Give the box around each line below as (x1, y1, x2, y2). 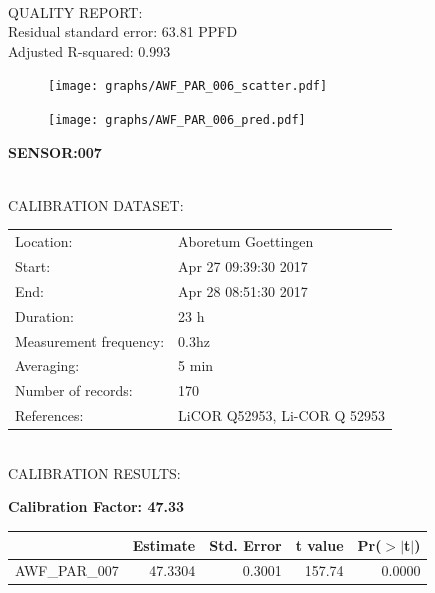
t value (295, 534, 344, 555)
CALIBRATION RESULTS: (8, 462, 181, 483)
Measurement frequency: (15, 330, 165, 351)
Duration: (15, 305, 74, 326)
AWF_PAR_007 (15, 560, 119, 581)
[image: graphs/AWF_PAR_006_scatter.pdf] (48, 79, 328, 94)
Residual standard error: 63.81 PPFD (8, 21, 238, 42)
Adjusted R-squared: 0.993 (8, 40, 171, 61)
